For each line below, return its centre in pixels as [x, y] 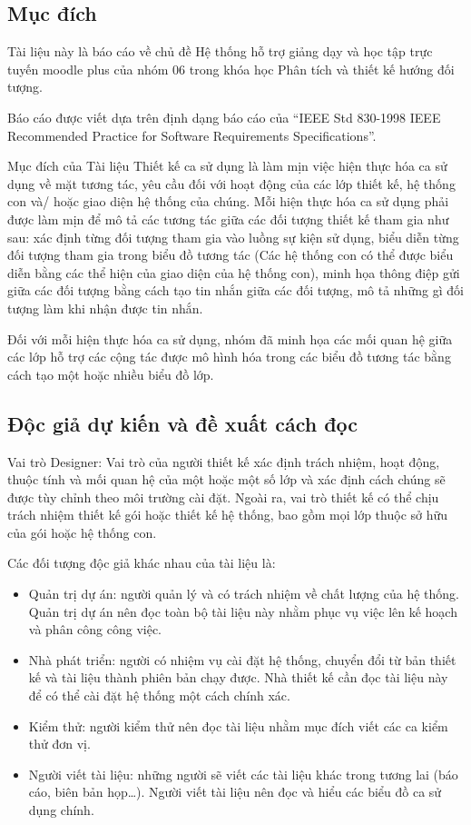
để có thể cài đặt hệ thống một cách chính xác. [159, 696]
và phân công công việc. [95, 629]
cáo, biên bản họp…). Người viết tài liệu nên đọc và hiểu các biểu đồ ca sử [235, 792]
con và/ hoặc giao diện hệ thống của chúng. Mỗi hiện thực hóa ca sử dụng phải [228, 201]
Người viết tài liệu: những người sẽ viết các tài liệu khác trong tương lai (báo [243, 774]
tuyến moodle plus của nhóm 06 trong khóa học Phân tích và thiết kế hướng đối [231, 69]
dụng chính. [61, 810]
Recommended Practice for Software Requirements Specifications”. [192, 135]
